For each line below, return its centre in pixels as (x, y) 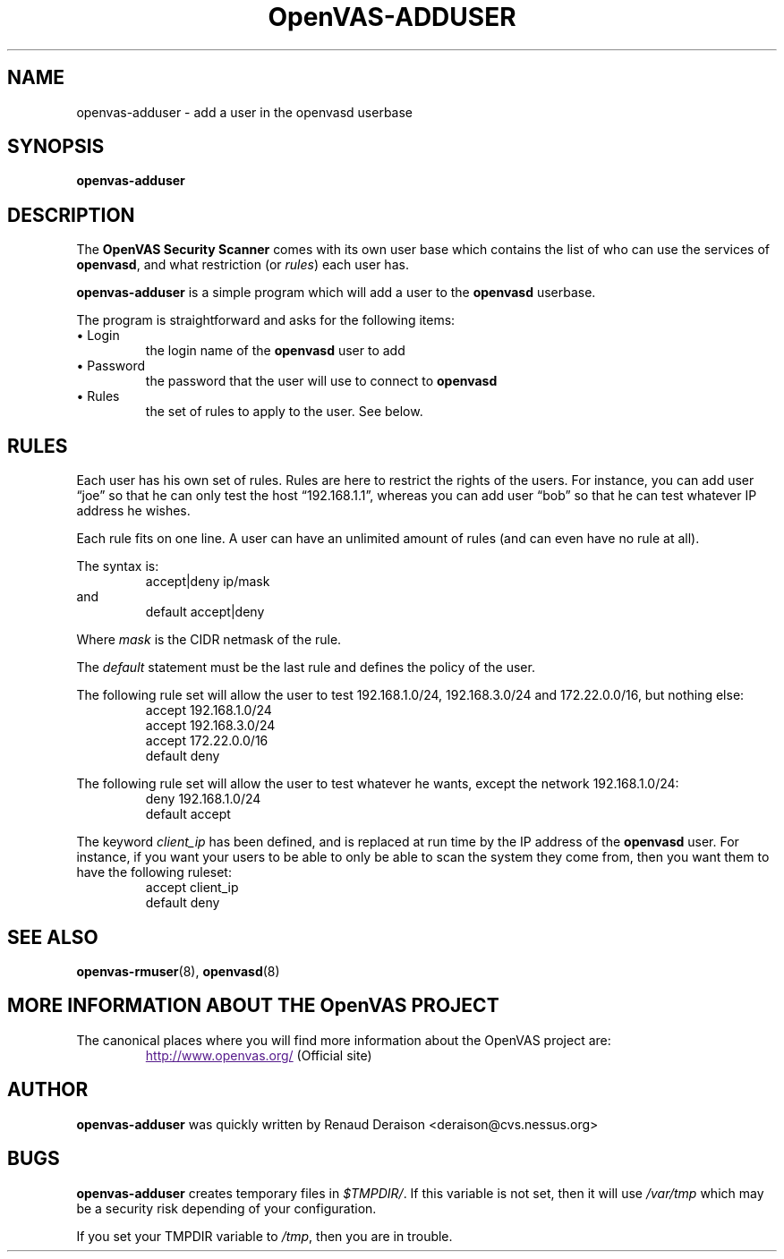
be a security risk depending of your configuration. (226, 1208)
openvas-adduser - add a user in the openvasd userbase (245, 112)
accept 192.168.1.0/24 (209, 710)
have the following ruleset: (154, 872)
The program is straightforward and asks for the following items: (266, 320)
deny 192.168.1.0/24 (203, 799)
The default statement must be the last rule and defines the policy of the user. (306, 668)
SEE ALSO (53, 937)
